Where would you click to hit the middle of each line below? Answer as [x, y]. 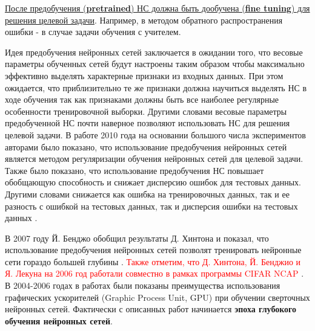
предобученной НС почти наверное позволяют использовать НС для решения [148, 123]
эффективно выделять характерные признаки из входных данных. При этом [144, 75]
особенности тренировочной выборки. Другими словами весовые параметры [146, 111]
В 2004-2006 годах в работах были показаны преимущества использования [143, 285]
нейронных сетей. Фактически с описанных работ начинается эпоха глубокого [151, 309]
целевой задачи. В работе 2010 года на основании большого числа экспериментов [155, 134]
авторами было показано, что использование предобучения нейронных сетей [146, 146]
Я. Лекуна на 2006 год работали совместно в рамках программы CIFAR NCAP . [154, 273]
